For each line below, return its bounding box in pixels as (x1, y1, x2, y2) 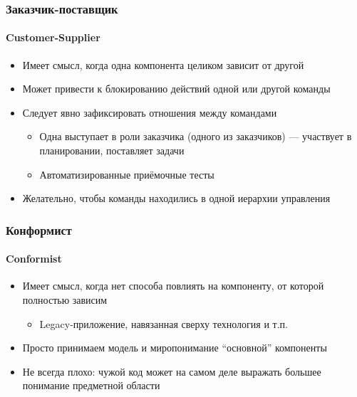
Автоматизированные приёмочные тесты (39, 166, 214, 181)
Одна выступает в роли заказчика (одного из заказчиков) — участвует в (39, 129, 352, 144)
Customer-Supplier (6, 30, 100, 45)
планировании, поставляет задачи (39, 143, 185, 158)
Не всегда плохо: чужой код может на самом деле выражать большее (22, 364, 321, 379)
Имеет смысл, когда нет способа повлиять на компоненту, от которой (22, 278, 324, 293)
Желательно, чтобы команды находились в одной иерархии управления (22, 191, 331, 206)
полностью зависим (22, 292, 108, 307)
